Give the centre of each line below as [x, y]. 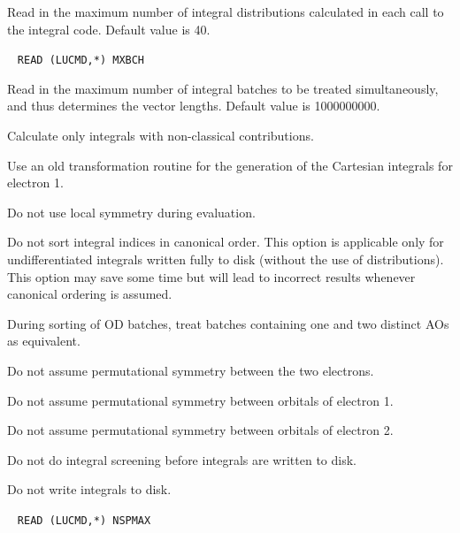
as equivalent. [44, 341]
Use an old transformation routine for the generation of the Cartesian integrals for [230, 165]
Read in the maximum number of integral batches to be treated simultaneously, [223, 88]
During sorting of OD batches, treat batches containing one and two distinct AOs [228, 323]
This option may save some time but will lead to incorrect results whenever [211, 276]
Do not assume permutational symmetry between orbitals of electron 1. [200, 400]
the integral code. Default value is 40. [109, 29]
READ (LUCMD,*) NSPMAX [84, 520]
